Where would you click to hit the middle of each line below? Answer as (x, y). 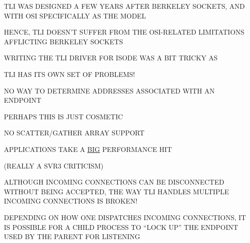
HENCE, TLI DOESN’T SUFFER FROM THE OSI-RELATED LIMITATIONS (124, 32)
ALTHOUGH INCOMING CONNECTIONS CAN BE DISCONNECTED (114, 182)
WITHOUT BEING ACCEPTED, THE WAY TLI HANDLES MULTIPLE (116, 191)
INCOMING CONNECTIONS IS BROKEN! (71, 201)
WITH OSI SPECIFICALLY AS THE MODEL (75, 15)
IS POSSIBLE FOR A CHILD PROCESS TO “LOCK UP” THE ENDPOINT (121, 227)
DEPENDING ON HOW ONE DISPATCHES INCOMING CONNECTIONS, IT (125, 217)
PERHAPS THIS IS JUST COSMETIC (63, 116)
